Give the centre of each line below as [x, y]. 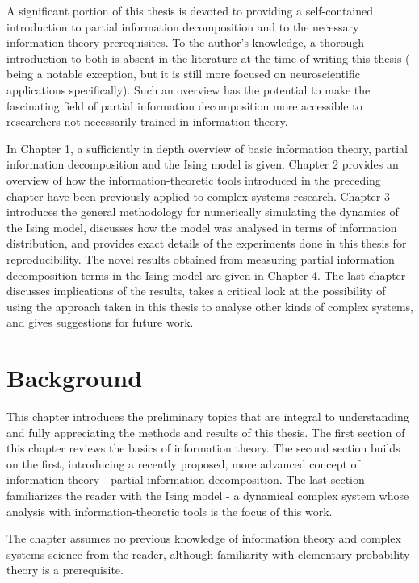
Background [75, 378]
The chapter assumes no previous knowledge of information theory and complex [204, 538]
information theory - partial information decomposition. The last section [186, 479]
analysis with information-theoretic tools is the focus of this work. [170, 511]
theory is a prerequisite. [65, 570]
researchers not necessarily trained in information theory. [147, 121]
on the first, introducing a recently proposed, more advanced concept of [183, 463]
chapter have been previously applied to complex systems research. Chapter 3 [198, 196]
